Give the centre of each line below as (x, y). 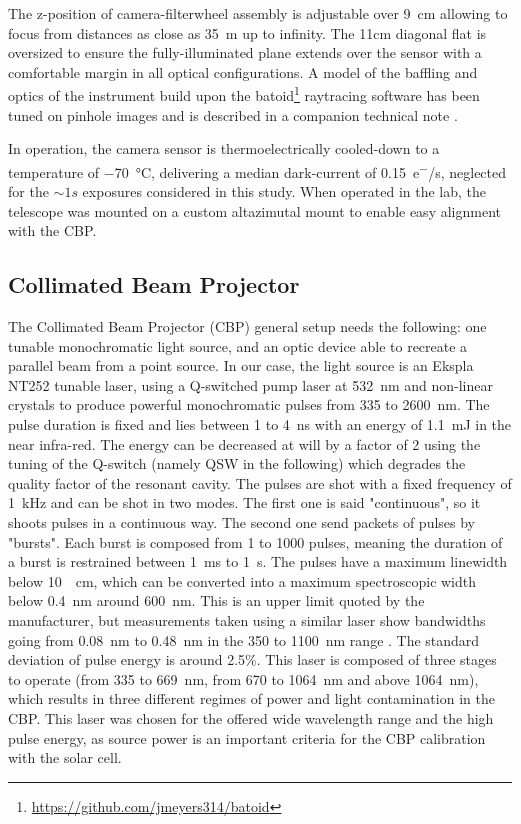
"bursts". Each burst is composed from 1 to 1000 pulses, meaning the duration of (255, 541)
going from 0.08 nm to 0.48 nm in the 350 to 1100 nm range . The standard (244, 639)
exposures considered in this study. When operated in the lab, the (284, 191)
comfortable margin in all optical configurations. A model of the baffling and (243, 71)
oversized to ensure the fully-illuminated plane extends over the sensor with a (245, 52)
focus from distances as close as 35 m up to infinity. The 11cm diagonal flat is (247, 32)
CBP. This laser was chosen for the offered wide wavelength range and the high (251, 717)
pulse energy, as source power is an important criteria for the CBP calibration (247, 737)
